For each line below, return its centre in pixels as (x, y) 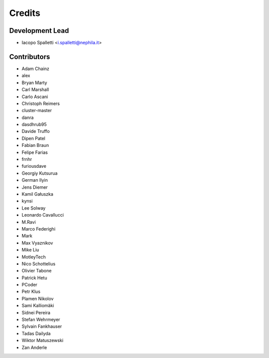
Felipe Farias (35, 152)
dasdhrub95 (34, 124)
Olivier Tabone (37, 271)
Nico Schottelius (39, 263)
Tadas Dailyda (36, 333)
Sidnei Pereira (36, 312)
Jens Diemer (35, 187)
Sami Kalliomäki (38, 306)
